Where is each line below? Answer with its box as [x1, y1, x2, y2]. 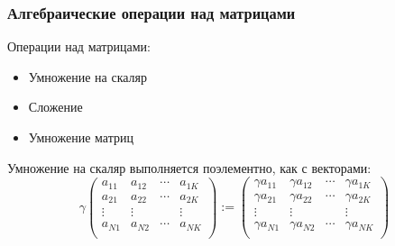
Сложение [28, 97, 83, 116]
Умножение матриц [28, 128, 133, 146]
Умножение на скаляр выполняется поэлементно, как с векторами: [7, 158, 372, 177]
